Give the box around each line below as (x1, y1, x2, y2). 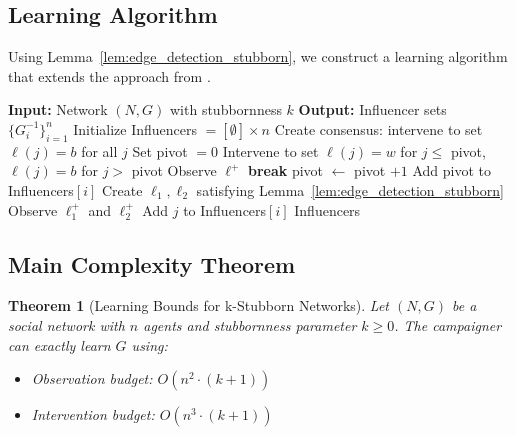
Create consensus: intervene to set (274, 118, 483, 139)
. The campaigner (394, 314, 502, 335)
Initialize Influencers (73, 118, 198, 139)
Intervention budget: (31, 404, 155, 425)
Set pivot (132, 140, 188, 161)
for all (81, 140, 118, 161)
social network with (8, 314, 125, 335)
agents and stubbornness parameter (143, 314, 357, 335)
